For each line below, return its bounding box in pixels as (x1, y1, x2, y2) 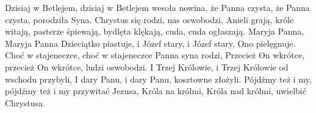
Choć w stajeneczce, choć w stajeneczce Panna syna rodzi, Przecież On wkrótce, (5, 49, 305, 61)
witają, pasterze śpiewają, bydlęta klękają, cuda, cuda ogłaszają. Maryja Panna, (5, 25, 304, 38)
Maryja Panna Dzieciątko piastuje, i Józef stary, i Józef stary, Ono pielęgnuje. (5, 36, 296, 49)
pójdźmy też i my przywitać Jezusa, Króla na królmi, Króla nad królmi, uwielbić (5, 84, 306, 97)
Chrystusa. (5, 96, 45, 109)
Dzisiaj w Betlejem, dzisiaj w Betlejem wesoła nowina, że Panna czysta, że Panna (5, 1, 310, 13)
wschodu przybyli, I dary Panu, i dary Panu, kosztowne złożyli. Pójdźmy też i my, (5, 72, 312, 85)
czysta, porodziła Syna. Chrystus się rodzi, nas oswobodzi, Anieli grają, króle (5, 13, 294, 26)
